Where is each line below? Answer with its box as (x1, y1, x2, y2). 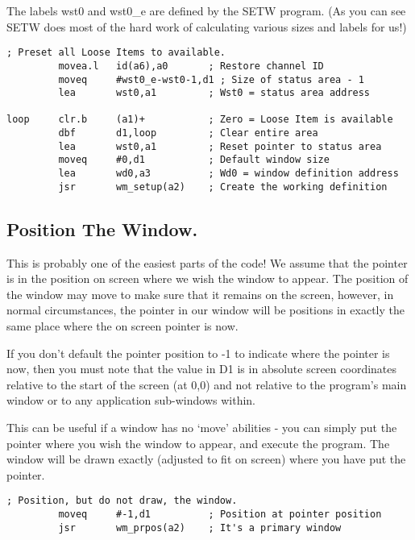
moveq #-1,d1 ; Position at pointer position (58, 508, 382, 520)
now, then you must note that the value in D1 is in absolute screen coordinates (6, 360, 397, 377)
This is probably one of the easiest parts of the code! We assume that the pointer (6, 254, 408, 271)
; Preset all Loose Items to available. (6, 47, 226, 59)
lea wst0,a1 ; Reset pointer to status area (58, 140, 382, 152)
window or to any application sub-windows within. (6, 392, 256, 409)
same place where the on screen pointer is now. (6, 317, 239, 334)
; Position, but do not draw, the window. (6, 495, 238, 507)
